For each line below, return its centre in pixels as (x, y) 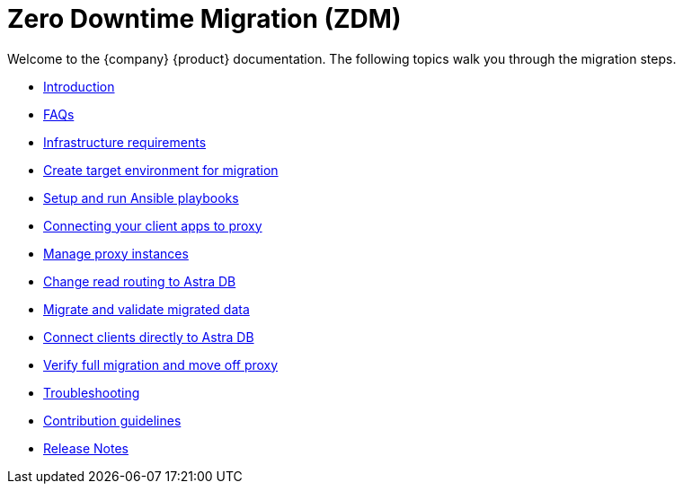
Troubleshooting (92, 392)
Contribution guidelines (112, 420)
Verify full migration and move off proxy (161, 364)
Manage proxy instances (116, 253)
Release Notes (86, 448)
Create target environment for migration (161, 170)
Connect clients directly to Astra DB (149, 337)
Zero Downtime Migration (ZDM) (204, 19)
